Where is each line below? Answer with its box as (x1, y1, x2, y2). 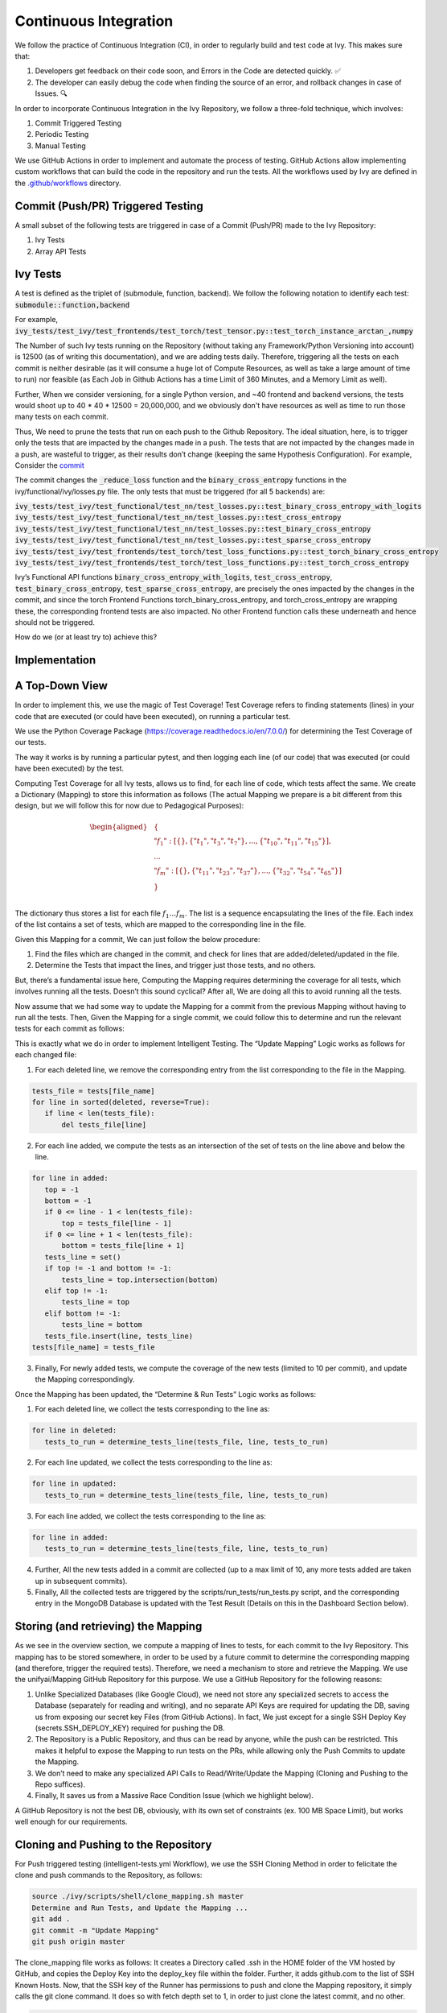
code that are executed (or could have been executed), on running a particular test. (14, 711, 291, 721)
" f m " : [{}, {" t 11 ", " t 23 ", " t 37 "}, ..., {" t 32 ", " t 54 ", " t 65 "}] (154, 866, 342, 878)
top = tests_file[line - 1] (61, 1218, 172, 1228)
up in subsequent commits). (35, 1576, 128, 1585)
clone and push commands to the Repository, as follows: (14, 1870, 203, 1880)
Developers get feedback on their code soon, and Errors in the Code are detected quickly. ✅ (35, 66, 342, 76)
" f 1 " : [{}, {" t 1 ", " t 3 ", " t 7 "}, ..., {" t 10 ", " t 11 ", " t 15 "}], (154, 836, 331, 847)
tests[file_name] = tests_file (31, 1342, 156, 1352)
